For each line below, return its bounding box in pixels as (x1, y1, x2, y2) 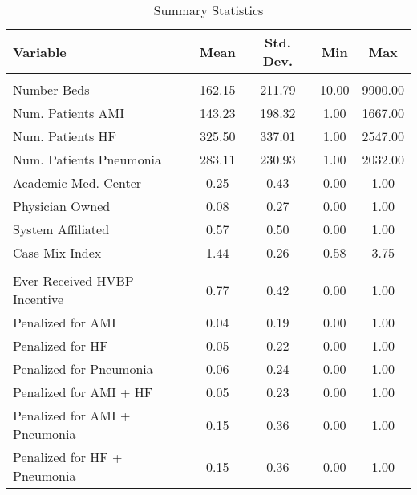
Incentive (13, 290, 64, 308)
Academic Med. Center (13, 173, 142, 192)
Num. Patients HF (13, 127, 116, 145)
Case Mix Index (13, 243, 102, 262)
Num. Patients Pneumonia (13, 150, 161, 168)
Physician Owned (13, 197, 111, 215)
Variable (13, 42, 67, 61)
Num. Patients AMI (13, 103, 124, 122)
